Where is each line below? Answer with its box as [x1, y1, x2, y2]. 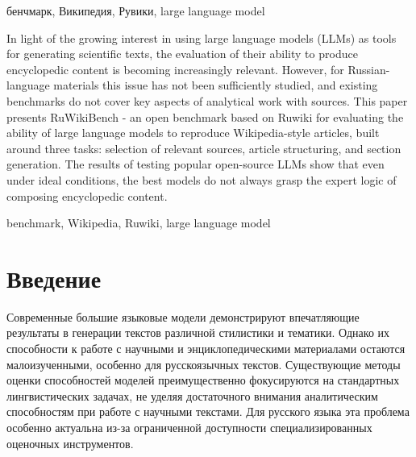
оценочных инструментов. [6, 434, 134, 451]
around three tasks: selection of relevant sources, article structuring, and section [6, 139, 401, 156]
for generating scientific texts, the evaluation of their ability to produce [6, 45, 358, 62]
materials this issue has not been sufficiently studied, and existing [53, 77, 378, 93]
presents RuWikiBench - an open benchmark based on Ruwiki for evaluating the [6, 108, 404, 125]
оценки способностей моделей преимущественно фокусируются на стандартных [6, 372, 400, 388]
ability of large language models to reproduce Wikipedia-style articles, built [6, 124, 380, 141]
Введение [6, 261, 102, 294]
